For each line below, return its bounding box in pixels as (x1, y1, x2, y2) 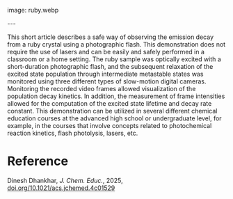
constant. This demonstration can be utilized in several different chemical (7, 107, 218, 115)
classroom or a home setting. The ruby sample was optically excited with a (7, 55, 221, 63)
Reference (7, 153, 68, 169)
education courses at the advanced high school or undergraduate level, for (7, 114, 222, 122)
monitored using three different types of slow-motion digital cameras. (7, 77, 207, 86)
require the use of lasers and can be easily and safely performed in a (7, 48, 205, 56)
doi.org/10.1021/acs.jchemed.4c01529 (7, 184, 115, 192)
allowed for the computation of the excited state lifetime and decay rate (7, 99, 212, 107)
